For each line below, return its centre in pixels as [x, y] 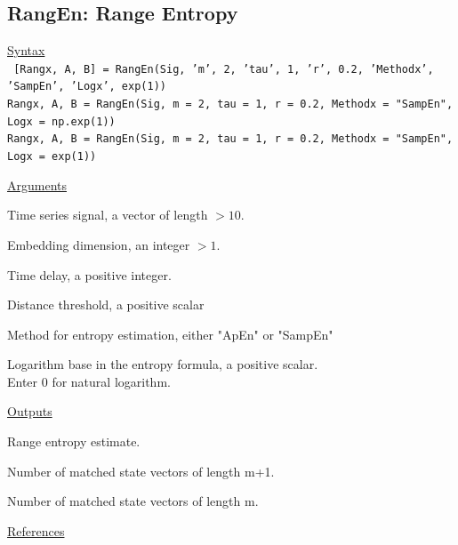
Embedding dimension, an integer [99, 244]
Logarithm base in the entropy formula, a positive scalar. [163, 364]
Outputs [30, 411]
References [36, 530]
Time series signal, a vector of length [108, 215]
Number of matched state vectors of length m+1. [141, 471]
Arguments [37, 184]
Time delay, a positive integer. [89, 274]
